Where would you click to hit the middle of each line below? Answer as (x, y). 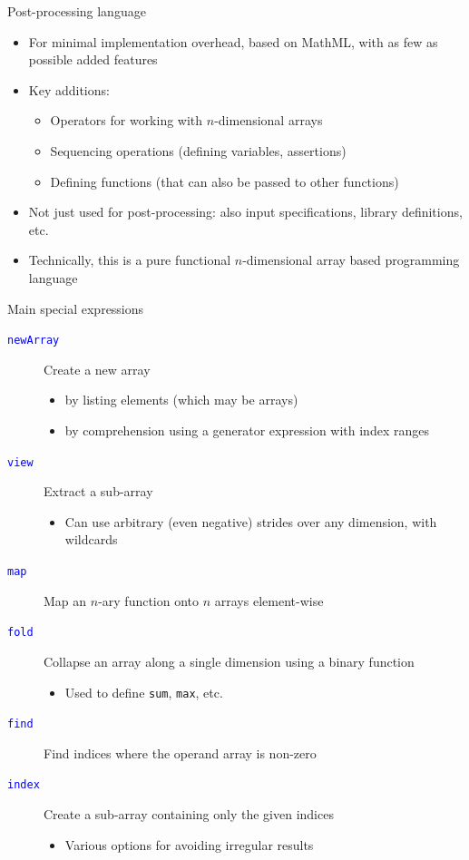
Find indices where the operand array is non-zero (180, 752)
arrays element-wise (269, 600)
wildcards (91, 539)
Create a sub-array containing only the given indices (189, 814)
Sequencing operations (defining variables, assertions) (198, 150)
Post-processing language (77, 11)
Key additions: (69, 89)
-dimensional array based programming (351, 260)
